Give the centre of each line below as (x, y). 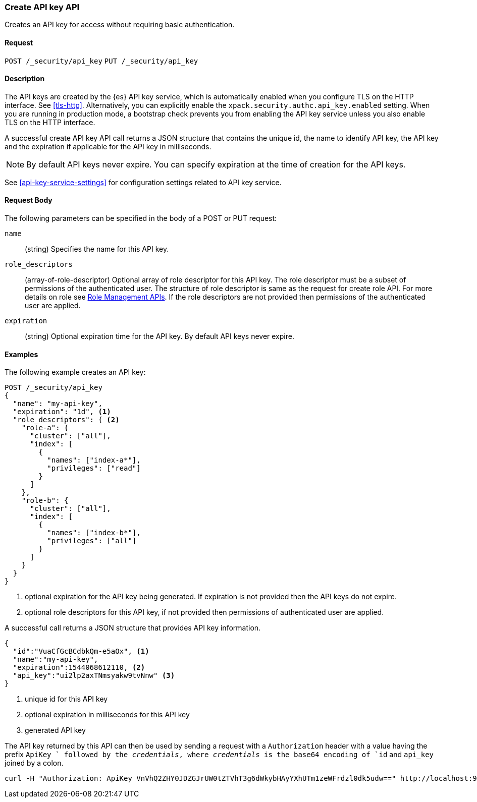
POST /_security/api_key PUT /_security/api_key (101, 61)
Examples (21, 354)
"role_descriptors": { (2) (66, 420)
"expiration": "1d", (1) (62, 412)
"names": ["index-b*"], (94, 533)
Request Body (29, 200)
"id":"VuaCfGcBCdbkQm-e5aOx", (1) (81, 651)
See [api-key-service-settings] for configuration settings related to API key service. (143, 182)
